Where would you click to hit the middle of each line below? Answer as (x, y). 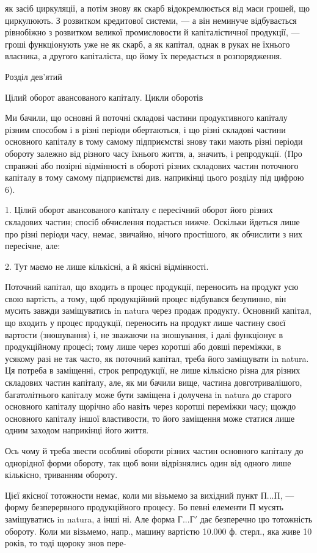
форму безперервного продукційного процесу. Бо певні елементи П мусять (144, 507)
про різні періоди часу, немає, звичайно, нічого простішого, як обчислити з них (154, 233)
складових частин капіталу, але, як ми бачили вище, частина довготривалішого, (154, 382)
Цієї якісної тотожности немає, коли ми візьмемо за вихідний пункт (131, 495)
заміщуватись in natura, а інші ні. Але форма (90, 519)
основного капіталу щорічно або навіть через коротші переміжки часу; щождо (151, 406)
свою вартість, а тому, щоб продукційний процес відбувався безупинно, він (146, 298)
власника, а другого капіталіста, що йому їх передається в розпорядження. (144, 56)
